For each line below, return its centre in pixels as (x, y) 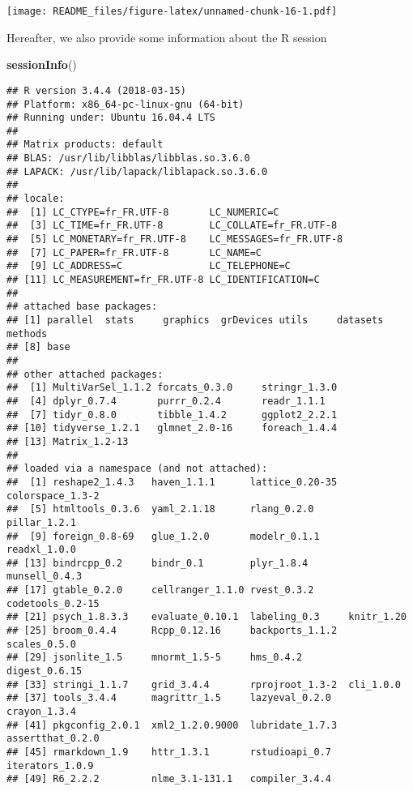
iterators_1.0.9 (50, 765)
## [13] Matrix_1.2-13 (68, 441)
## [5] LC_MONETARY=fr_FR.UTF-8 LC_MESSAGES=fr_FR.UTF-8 (175, 239)
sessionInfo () (42, 64)
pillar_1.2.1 (41, 522)
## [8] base (38, 347)
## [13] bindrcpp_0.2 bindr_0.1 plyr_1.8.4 (158, 563)
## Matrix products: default (85, 145)
